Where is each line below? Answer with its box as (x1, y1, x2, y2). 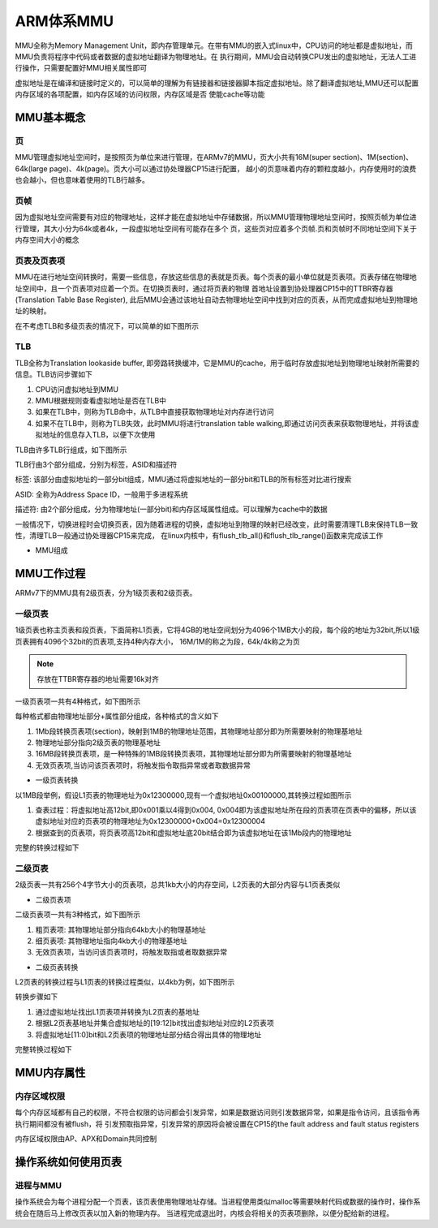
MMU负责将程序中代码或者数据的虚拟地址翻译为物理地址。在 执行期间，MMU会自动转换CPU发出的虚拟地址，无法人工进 (15, 51, 417, 61)
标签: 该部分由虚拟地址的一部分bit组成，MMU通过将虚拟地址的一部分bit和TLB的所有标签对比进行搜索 (15, 475, 352, 485)
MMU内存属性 (15, 1066, 86, 1079)
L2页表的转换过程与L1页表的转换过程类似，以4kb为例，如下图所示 (15, 977, 235, 987)
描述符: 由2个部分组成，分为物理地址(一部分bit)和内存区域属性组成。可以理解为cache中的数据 (15, 504, 328, 515)
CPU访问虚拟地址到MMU (35, 384, 119, 394)
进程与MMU (15, 1179, 62, 1191)
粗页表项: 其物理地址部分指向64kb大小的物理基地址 (35, 924, 206, 934)
